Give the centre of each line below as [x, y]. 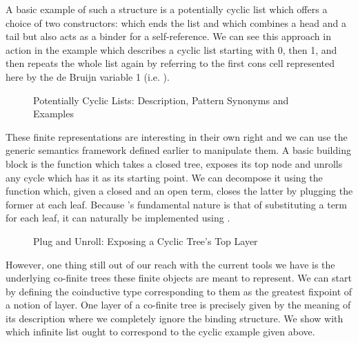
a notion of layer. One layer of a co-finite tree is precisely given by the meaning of [178, 305]
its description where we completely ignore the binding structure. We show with [175, 318]
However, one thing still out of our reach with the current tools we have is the [170, 264]
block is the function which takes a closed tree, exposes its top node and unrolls [174, 163]
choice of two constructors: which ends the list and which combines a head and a [176, 22]
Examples [53, 114]
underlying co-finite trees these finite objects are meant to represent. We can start [179, 278]
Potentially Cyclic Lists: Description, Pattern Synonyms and [161, 100]
